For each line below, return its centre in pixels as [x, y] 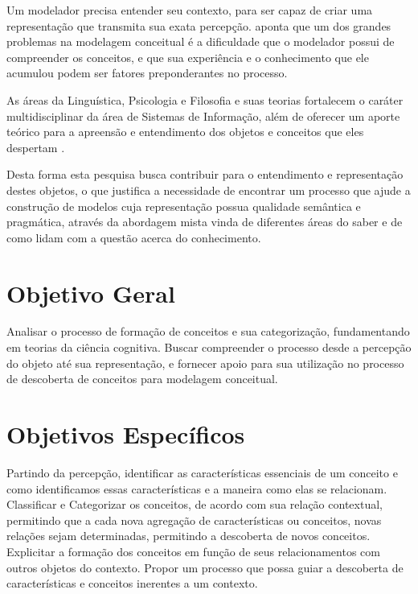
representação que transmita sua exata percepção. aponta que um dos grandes [199, 25]
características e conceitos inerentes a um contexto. [132, 583]
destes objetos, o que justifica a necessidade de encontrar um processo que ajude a [209, 190]
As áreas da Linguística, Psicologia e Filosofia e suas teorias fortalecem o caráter [205, 99]
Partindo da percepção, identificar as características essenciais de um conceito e [202, 472]
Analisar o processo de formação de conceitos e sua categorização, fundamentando [208, 331]
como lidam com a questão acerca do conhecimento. [134, 237]
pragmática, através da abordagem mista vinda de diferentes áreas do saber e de [205, 222]
